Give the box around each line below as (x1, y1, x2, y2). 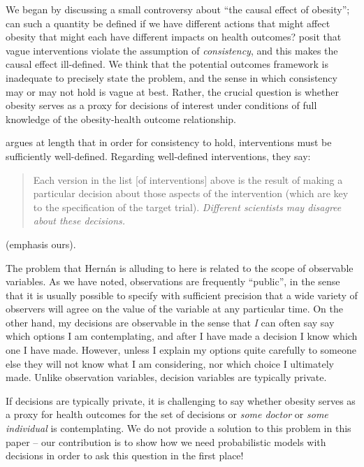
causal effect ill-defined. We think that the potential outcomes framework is (6, 57, 328, 71)
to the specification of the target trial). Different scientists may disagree (33, 199, 342, 214)
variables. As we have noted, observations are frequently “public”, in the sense (6, 274, 340, 289)
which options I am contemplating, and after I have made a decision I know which (6, 329, 358, 343)
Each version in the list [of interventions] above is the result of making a (33, 172, 343, 187)
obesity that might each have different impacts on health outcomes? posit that (6, 29, 342, 44)
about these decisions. (33, 213, 126, 228)
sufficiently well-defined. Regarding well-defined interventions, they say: (6, 148, 311, 163)
